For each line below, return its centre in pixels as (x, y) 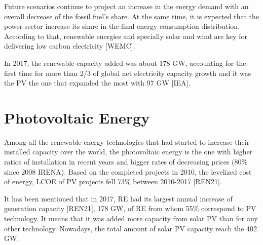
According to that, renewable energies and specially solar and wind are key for (126, 36)
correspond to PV (229, 208)
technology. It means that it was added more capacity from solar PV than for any (131, 218)
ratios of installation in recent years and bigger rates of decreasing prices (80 (123, 162)
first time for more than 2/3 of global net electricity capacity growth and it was (128, 73)
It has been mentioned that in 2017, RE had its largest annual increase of (118, 198)
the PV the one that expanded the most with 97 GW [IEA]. (97, 83)
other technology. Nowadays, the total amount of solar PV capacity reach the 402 (130, 228)
